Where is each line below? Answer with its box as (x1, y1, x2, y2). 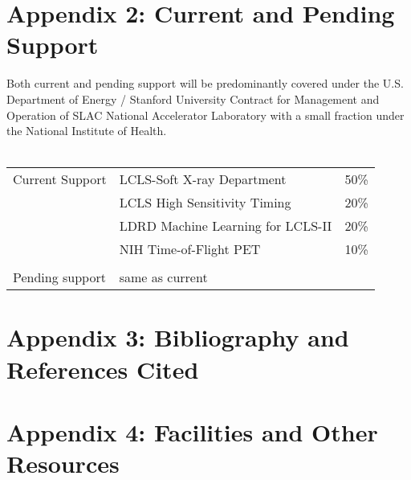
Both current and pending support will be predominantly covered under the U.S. (6, 75, 404, 92)
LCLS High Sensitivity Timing (119, 193, 291, 212)
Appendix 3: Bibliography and (6, 321, 349, 354)
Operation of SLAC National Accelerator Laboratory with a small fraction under (6, 106, 405, 123)
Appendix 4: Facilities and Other (6, 416, 378, 449)
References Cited (6, 352, 199, 385)
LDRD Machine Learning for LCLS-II (119, 216, 332, 236)
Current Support (13, 170, 107, 189)
